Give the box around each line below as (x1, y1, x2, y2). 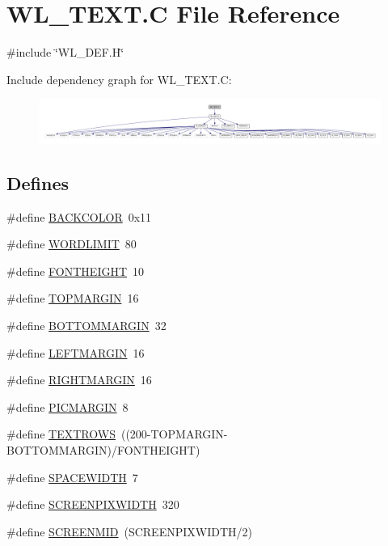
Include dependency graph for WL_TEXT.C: (6, 70, 232, 87)
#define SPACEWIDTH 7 (6, 468, 138, 485)
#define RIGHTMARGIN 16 (6, 371, 152, 388)
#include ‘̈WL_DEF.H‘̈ (6, 44, 124, 61)
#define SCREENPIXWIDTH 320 (6, 496, 179, 513)
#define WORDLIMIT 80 (6, 235, 137, 252)
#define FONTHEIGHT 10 (6, 262, 145, 279)
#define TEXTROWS (6, 425, 116, 442)
